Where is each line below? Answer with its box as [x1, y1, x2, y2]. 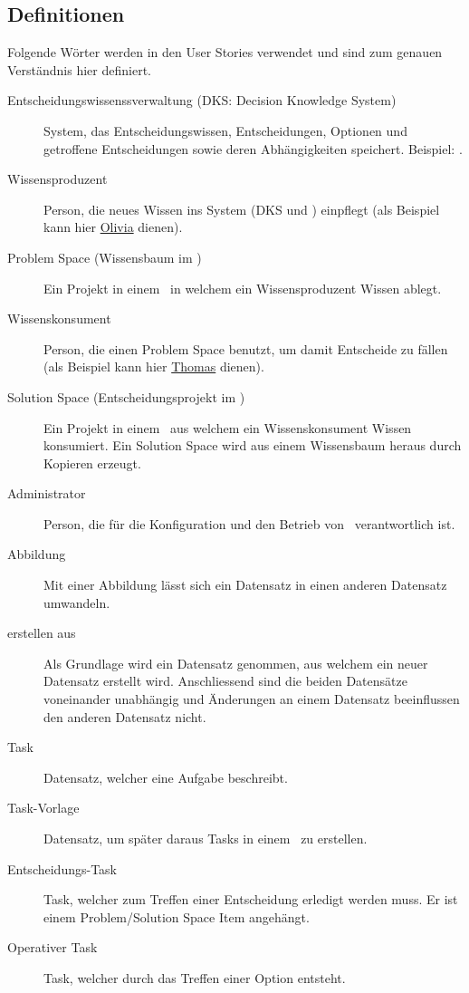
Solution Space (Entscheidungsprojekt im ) [7, 387, 245, 406]
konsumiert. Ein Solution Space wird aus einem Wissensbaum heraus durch [43, 436, 462, 455]
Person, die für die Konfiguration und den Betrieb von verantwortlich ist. [43, 514, 455, 533]
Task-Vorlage [7, 798, 80, 817]
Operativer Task [7, 938, 98, 957]
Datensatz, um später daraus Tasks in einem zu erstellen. [43, 829, 368, 848]
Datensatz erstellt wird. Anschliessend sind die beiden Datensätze [43, 671, 407, 690]
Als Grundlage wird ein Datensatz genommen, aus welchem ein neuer [43, 653, 428, 672]
